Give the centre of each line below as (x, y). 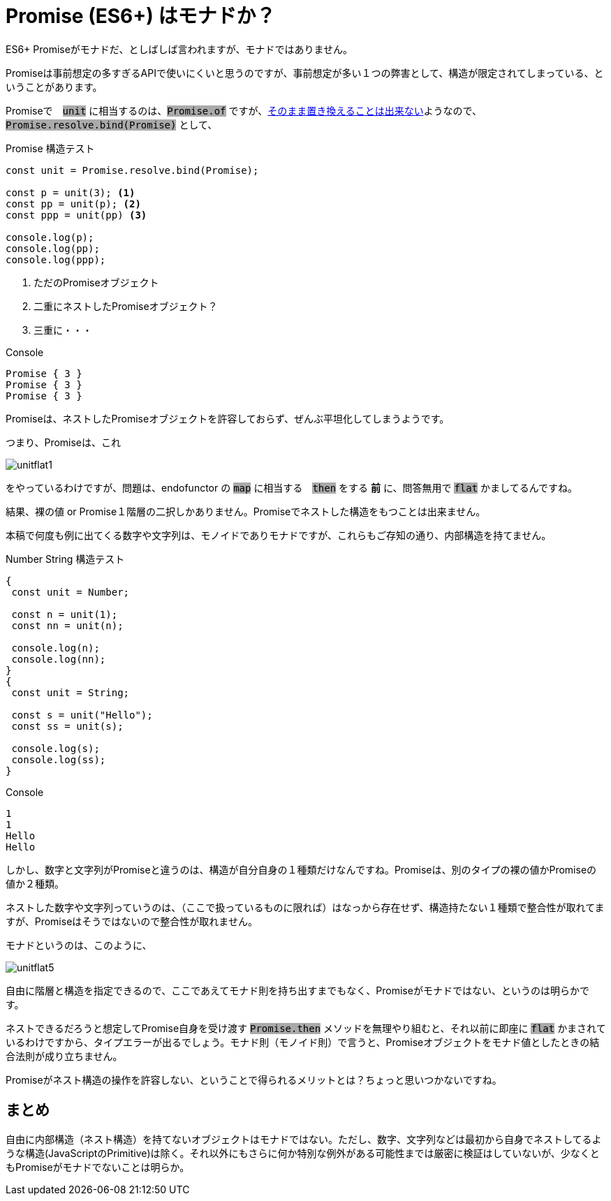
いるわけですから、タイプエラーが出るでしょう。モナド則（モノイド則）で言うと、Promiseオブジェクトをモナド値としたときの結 (303, 1042)
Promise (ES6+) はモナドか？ (141, 16)
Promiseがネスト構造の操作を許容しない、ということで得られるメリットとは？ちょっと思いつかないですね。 (254, 1080)
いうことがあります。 (54, 87)
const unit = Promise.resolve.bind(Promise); (132, 170)
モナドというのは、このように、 (79, 945)
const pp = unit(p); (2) (73, 204)
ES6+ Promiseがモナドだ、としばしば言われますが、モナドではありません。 (179, 49)
